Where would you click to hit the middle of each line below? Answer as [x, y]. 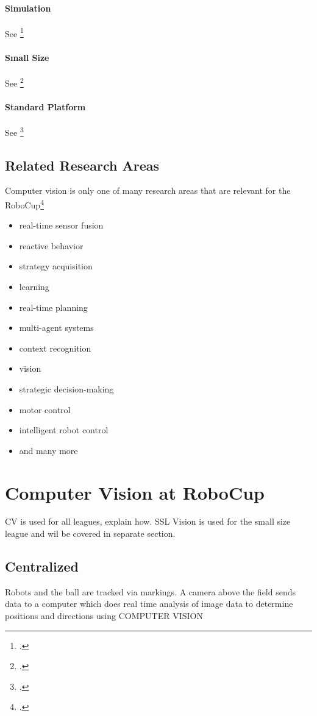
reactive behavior [51, 245]
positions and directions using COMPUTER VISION [104, 616]
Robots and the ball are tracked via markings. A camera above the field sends [151, 591]
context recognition [55, 348]
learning [34, 286]
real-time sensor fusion [61, 225]
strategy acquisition [56, 266]
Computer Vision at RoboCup [135, 492]
